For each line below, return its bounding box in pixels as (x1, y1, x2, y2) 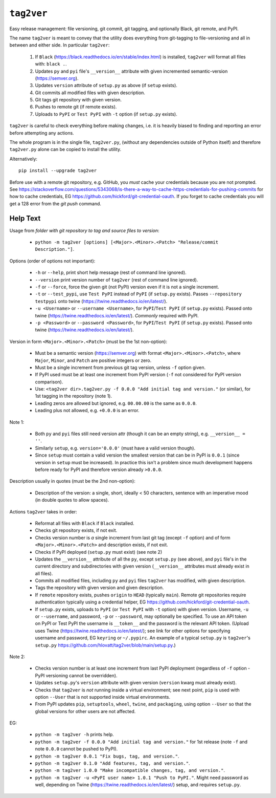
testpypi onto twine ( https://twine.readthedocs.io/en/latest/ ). (35, 298, 168, 304)
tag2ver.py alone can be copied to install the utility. (9, 146, 122, 153)
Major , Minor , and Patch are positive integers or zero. (35, 357, 152, 363)
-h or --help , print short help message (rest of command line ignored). (35, 269, 187, 276)
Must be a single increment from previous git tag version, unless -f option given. (35, 364, 206, 371)
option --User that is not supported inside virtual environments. (35, 694, 171, 700)
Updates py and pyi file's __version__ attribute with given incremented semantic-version (35, 68, 228, 74)
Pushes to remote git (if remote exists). (35, 104, 117, 110)
